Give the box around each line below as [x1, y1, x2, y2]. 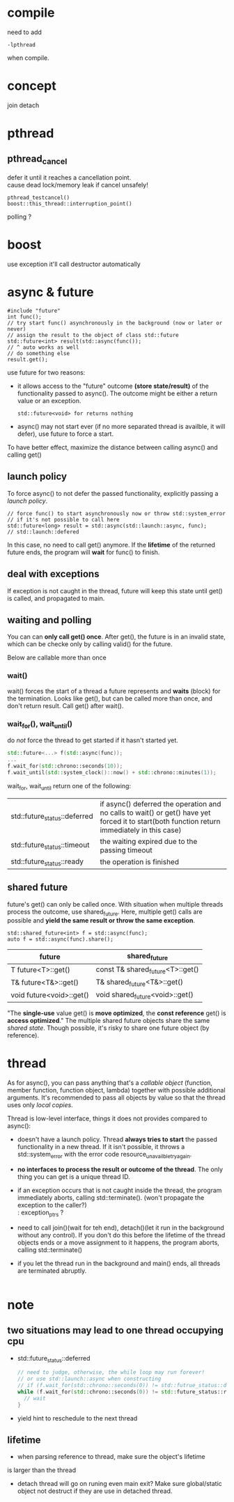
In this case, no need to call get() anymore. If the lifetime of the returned [7, 540, 216, 549]
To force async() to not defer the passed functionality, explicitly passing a [7, 489, 219, 497]
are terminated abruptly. [17, 1266, 87, 1275]
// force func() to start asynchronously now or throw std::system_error [7, 510, 226, 517]
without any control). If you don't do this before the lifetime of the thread [17, 1230, 226, 1239]
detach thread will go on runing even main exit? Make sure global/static [17, 1480, 223, 1488]
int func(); [7, 313, 42, 320]
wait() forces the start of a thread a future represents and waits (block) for [7, 687, 221, 695]
